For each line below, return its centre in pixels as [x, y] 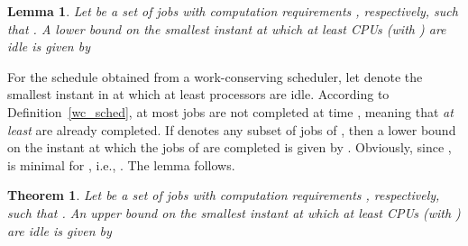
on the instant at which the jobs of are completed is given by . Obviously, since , [229, 147]
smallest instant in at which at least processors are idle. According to [198, 94]
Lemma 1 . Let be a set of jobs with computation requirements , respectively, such [233, 11]
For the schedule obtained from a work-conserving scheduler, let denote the [215, 76]
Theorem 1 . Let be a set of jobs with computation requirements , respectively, [224, 195]
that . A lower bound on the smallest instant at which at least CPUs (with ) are [227, 28]
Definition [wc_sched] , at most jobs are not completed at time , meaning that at [230, 111]
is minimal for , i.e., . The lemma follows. [121, 164]
